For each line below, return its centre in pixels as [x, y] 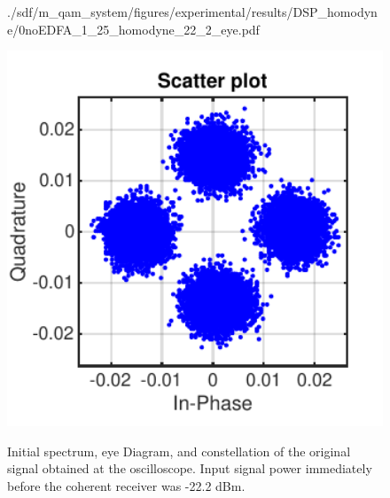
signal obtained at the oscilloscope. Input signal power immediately [190, 468]
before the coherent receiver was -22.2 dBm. [126, 485]
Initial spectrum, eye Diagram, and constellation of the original [179, 451]
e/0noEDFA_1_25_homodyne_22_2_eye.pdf [133, 29]
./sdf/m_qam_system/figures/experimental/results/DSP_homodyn [192, 12]
